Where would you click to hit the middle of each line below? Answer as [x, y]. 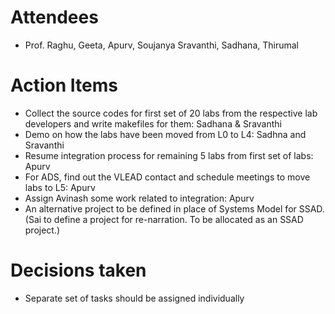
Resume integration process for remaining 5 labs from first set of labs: [169, 155]
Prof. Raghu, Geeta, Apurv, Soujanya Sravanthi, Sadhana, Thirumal [161, 45]
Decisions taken [78, 270]
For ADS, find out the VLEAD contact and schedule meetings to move [167, 177]
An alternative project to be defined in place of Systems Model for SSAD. [174, 208]
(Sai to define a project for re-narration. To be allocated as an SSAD [164, 219]
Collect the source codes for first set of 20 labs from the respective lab [171, 113]
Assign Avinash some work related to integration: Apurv [139, 198]
